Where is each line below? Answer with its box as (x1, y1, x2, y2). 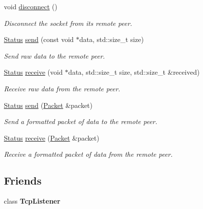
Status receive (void (4, 67, 63, 77)
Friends (4, 173, 42, 188)
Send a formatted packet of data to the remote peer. (4, 116, 158, 126)
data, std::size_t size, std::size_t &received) (68, 67, 200, 77)
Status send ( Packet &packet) (4, 100, 92, 110)
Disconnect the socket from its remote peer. (4, 18, 132, 28)
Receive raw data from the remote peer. (4, 83, 120, 93)
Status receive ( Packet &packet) (4, 132, 99, 143)
